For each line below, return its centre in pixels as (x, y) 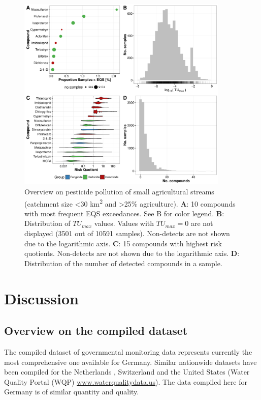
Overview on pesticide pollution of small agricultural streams (119, 191)
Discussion (41, 298)
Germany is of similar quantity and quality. (72, 392)
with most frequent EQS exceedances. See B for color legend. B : (124, 213)
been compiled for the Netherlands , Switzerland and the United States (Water (127, 372)
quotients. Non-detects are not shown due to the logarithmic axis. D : (132, 253)
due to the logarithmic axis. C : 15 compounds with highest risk (123, 243)
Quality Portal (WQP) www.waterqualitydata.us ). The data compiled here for (126, 381)
